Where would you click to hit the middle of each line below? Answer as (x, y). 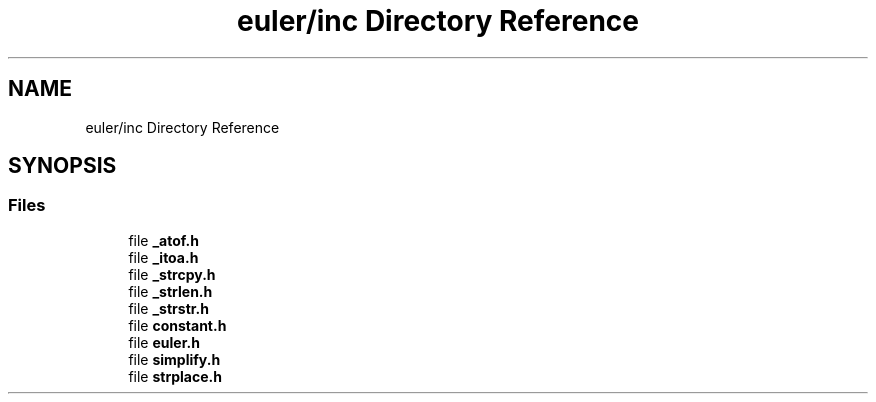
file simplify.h (174, 359)
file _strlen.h (170, 291)
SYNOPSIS (62, 166)
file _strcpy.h (172, 274)
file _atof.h (163, 240)
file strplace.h (175, 376)
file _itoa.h (163, 257)
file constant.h (177, 325)
